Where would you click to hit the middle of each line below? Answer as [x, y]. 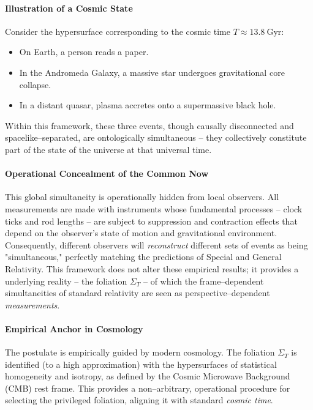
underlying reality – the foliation [66, 281]
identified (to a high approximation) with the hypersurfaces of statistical [141, 364]
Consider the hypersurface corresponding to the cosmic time [118, 31]
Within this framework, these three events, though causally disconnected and [149, 125]
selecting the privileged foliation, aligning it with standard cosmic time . [139, 400]
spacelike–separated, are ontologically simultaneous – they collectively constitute [156, 137]
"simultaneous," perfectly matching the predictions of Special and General [143, 257]
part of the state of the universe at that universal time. [108, 149]
